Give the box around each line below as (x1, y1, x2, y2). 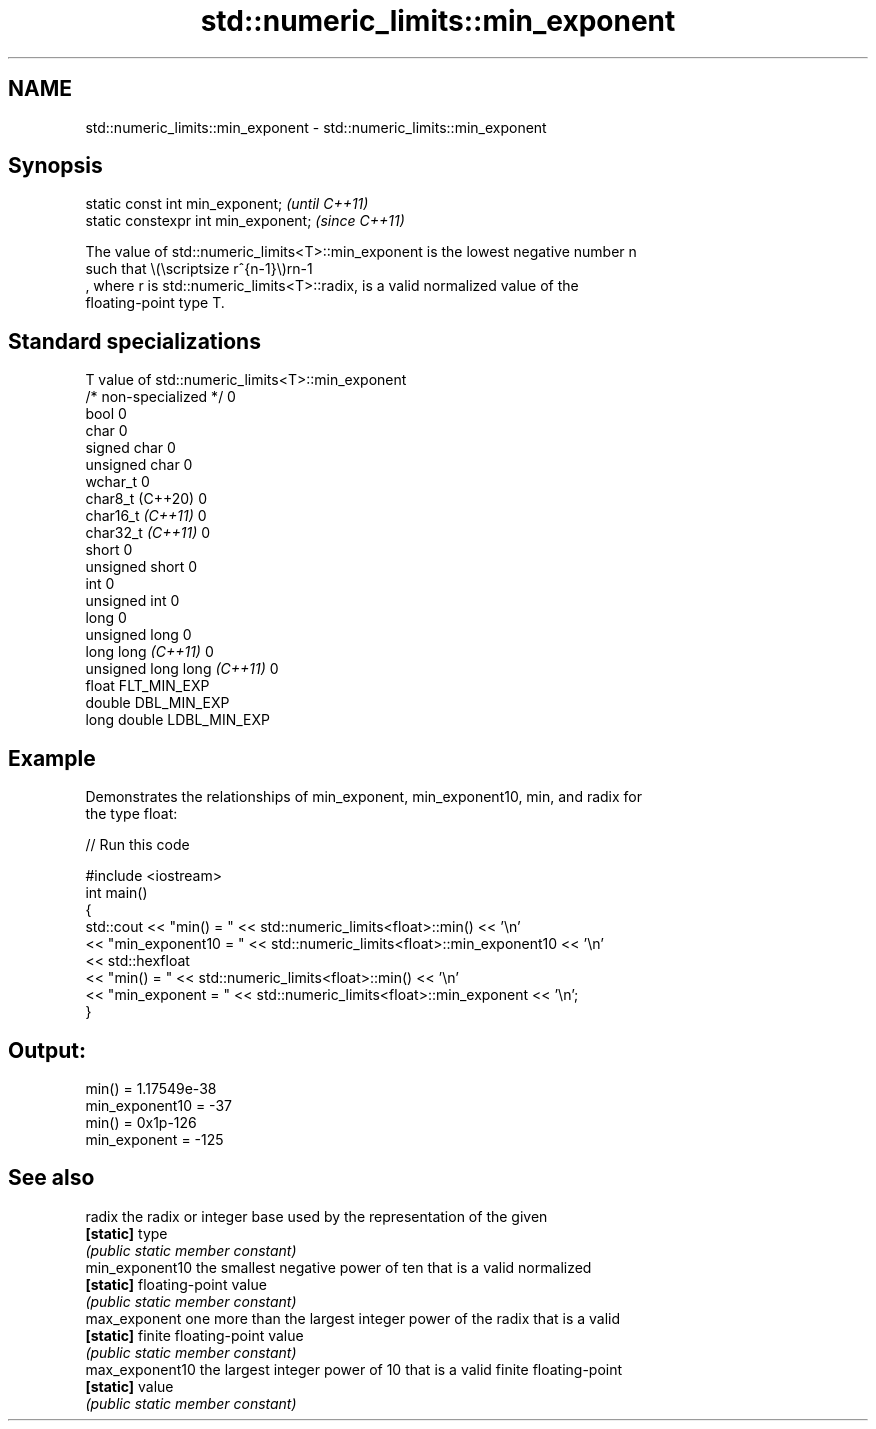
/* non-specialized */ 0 (85, 388, 236, 406)
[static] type (85, 1224, 168, 1242)
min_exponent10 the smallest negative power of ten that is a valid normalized (85, 1258, 592, 1276)
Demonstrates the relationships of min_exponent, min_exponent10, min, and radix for (85, 788, 643, 806)
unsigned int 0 (85, 592, 180, 610)
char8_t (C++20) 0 (85, 490, 207, 508)
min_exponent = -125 (85, 1130, 224, 1148)
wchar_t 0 (85, 473, 150, 491)
